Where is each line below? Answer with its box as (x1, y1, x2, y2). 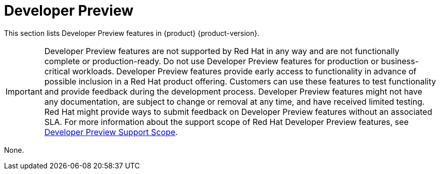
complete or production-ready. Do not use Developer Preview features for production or (44, 56, 379, 66)
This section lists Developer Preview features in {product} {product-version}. (4, 28, 260, 37)
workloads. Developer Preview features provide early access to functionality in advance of (72, 66, 417, 76)
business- (381, 56, 419, 66)
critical (44, 66, 70, 76)
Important (6, 86, 42, 97)
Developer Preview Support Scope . (44, 126, 178, 137)
